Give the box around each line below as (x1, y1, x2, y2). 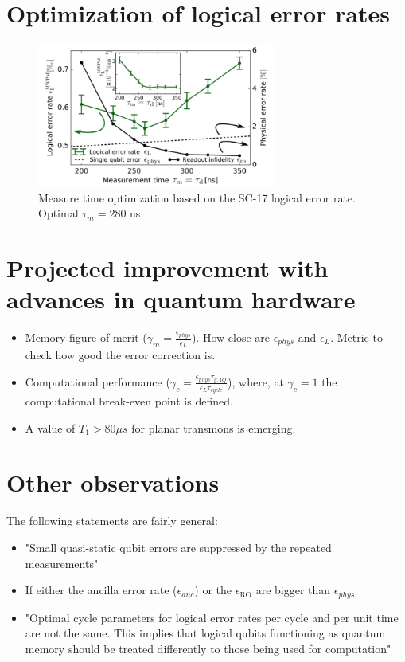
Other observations (6, 466, 220, 499)
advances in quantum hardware (6, 283, 356, 315)
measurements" (25, 554, 99, 571)
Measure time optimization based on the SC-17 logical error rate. (38, 189, 356, 206)
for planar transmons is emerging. (131, 419, 296, 436)
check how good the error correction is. (25, 347, 216, 363)
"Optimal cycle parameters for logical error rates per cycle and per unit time (25, 609, 399, 625)
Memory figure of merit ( (25, 329, 147, 346)
